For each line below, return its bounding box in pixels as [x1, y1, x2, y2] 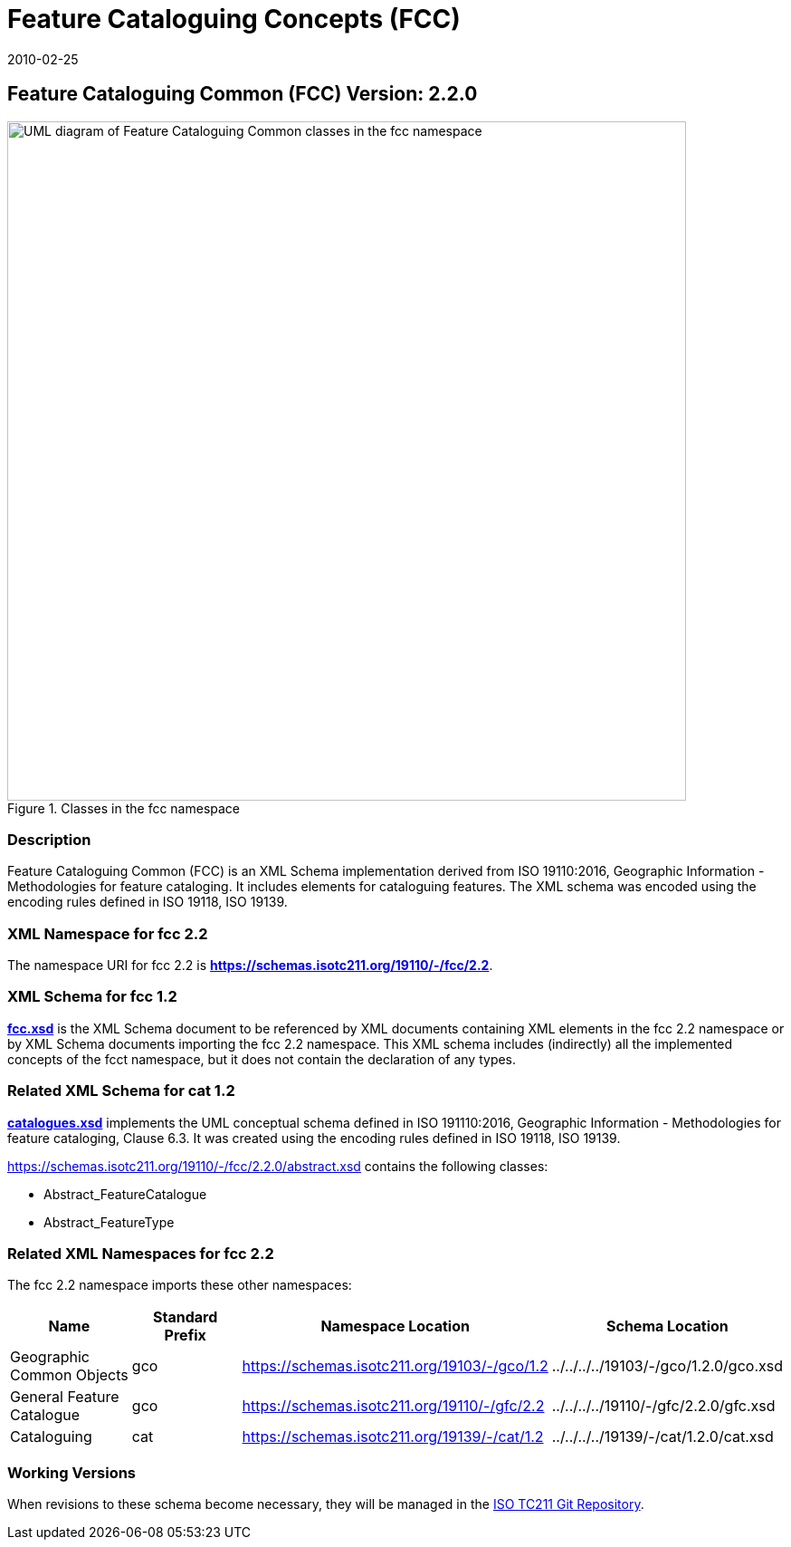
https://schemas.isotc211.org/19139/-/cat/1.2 [242, 1427, 544, 1446]
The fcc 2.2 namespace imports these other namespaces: [7, 1277, 352, 1293]
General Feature [10, 1388, 119, 1407]
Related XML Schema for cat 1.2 [7, 1081, 235, 1100]
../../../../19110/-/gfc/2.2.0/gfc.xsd [551, 1397, 776, 1416]
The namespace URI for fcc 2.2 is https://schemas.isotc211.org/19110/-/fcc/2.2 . [7, 957, 493, 974]
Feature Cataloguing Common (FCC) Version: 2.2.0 [7, 82, 478, 106]
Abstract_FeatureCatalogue [43, 1186, 207, 1202]
